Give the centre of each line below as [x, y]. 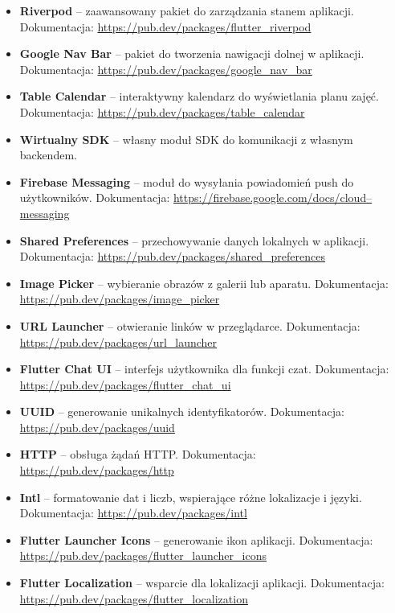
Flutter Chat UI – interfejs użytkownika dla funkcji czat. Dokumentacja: [204, 369]
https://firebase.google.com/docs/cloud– [273, 197]
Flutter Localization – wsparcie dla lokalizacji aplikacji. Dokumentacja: [202, 583]
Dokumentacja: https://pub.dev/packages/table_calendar [162, 111]
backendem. [48, 155]
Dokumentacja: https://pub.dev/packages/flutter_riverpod [165, 26]
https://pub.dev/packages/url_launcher [118, 341]
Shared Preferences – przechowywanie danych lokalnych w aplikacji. [194, 240]
